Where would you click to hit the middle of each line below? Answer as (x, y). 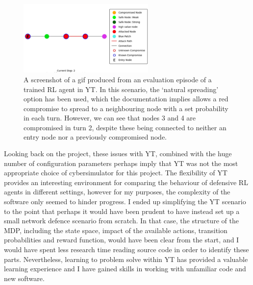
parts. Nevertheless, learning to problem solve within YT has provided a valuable (126, 259)
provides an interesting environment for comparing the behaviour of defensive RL (126, 182)
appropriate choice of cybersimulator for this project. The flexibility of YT (116, 173)
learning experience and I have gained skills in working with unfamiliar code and (125, 269)
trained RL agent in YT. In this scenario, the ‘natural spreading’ (121, 89)
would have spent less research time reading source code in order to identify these (126, 249)
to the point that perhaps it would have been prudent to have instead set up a (122, 211)
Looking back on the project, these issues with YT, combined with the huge (118, 154)
